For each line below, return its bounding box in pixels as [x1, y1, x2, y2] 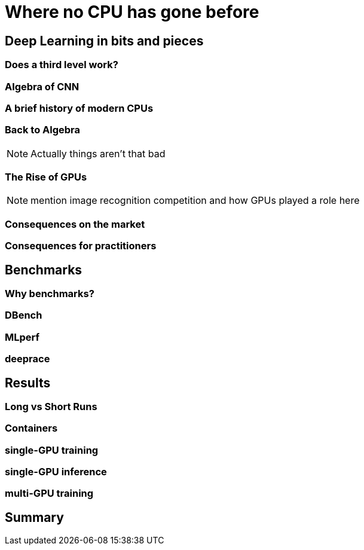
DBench [5, 309, 42, 322]
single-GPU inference [5, 466, 107, 478]
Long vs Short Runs [5, 400, 97, 412]
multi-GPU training [5, 487, 94, 500]
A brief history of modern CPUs [5, 102, 154, 114]
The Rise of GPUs [5, 171, 87, 184]
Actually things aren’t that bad [30, 147, 166, 160]
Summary [5, 509, 64, 525]
